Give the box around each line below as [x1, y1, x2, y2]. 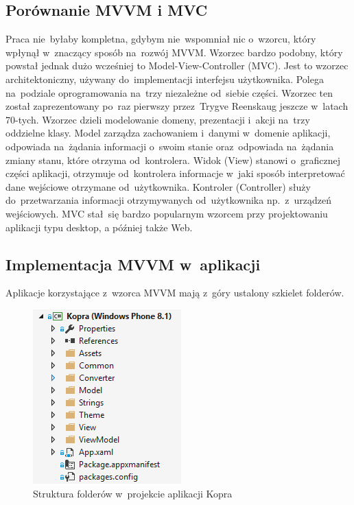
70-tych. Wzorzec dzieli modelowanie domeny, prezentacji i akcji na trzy [5, 112, 310, 126]
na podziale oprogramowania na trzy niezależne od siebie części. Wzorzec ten [5, 85, 333, 99]
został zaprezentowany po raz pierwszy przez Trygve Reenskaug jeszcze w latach [5, 99, 349, 113]
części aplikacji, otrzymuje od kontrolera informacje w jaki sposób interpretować [5, 166, 345, 180]
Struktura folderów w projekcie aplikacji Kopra [33, 486, 233, 500]
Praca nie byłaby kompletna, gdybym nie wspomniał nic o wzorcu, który [5, 32, 316, 46]
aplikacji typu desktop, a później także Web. [5, 220, 193, 234]
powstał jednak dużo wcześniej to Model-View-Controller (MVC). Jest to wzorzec [5, 58, 349, 73]
